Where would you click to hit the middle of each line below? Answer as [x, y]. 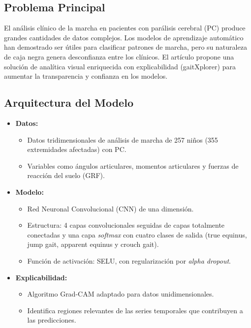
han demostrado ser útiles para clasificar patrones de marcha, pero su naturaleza [125, 47]
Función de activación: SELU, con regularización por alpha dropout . [129, 260]
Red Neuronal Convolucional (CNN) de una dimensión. [110, 208]
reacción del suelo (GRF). [66, 175]
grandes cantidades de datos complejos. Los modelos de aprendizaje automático [124, 37]
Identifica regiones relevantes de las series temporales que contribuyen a [135, 310]
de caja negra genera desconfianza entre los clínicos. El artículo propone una [119, 56]
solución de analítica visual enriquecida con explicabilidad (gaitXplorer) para [120, 66]
